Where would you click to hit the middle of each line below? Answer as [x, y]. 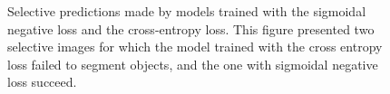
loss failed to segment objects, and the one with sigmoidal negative [193, 64]
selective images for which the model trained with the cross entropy [195, 47]
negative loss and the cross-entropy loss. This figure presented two [191, 28]
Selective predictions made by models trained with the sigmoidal [187, 11]
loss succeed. [42, 82]
